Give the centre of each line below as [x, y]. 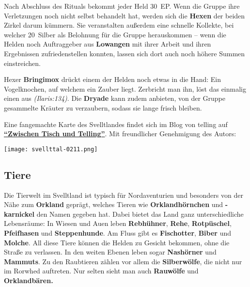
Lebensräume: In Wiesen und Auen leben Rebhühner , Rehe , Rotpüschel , [118, 223]
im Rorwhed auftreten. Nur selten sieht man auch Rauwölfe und [101, 271]
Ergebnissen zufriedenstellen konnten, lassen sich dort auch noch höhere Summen [125, 53]
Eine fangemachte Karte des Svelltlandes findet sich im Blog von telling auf [116, 124]
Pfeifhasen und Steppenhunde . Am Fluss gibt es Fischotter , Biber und [117, 232]
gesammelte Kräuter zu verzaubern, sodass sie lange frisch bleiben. [103, 107]
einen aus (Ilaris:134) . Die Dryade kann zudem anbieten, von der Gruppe [115, 98]
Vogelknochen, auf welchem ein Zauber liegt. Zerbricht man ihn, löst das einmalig [125, 88]
